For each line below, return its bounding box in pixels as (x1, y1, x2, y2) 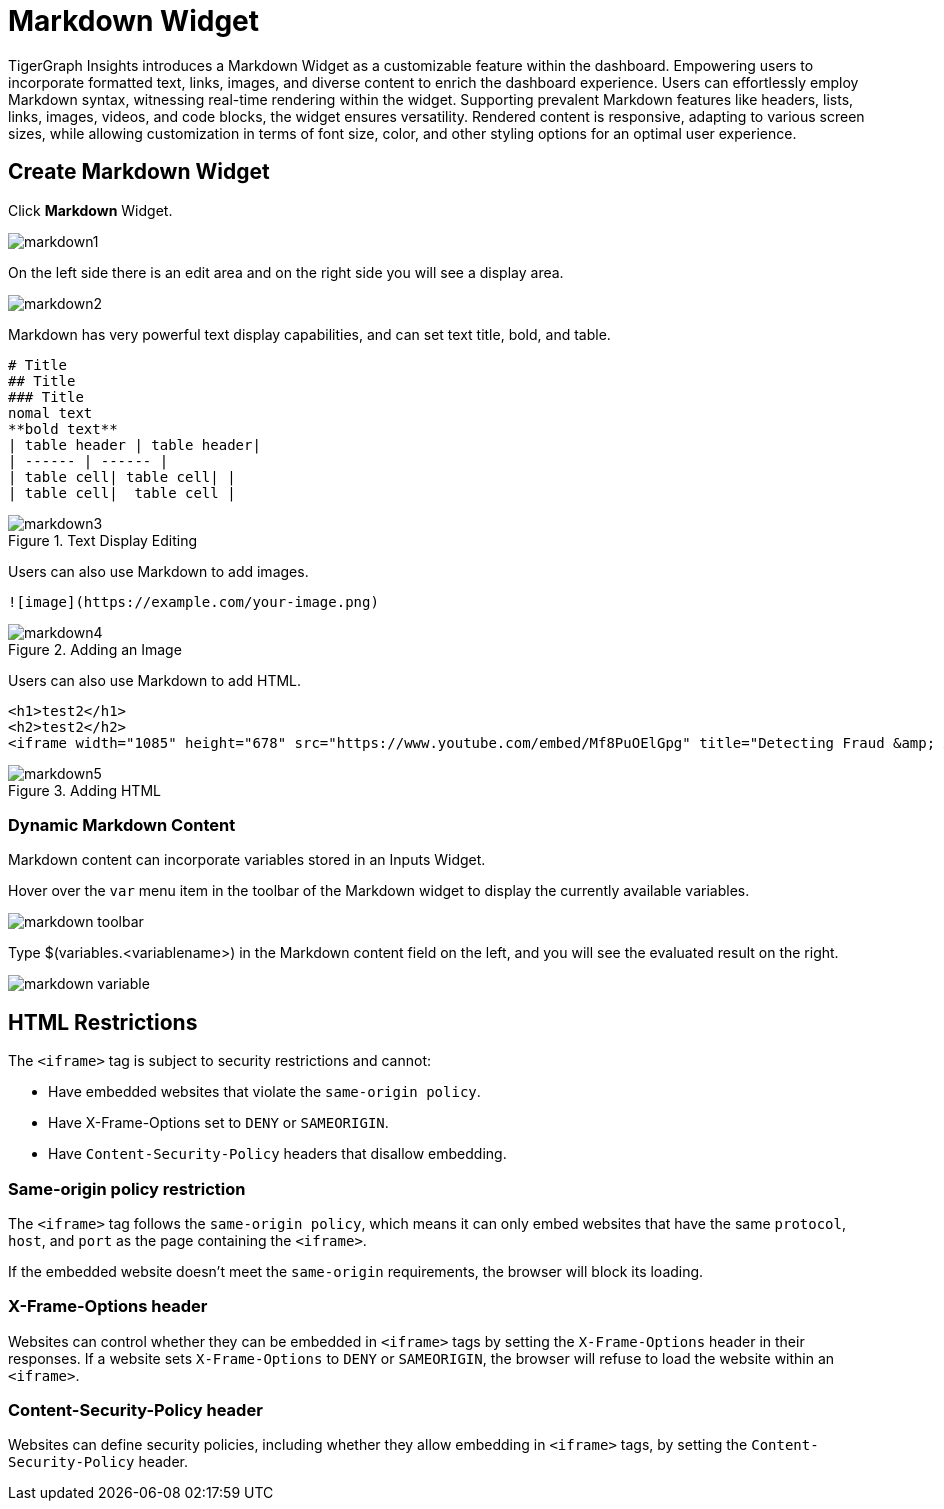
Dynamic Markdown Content (8, 814, 236, 835)
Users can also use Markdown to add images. (8, 562, 309, 580)
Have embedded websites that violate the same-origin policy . (48, 1083, 481, 1101)
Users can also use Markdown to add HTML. (8, 671, 302, 689)
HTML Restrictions (8, 1009, 198, 1035)
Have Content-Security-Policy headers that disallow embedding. (48, 1145, 507, 1163)
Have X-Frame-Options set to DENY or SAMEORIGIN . (48, 1114, 389, 1132)
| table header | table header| (8, 436, 261, 453)
